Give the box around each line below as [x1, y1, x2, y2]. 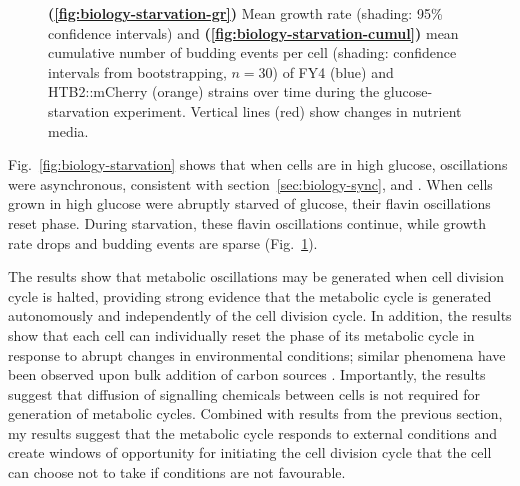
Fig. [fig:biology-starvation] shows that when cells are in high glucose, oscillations [8, 154, 508, 175]
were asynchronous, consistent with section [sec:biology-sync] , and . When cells [8, 173, 493, 194]
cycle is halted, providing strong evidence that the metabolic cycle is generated [8, 285, 492, 306]
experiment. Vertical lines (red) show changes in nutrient [113, 100, 462, 121]
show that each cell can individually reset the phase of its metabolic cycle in [8, 324, 475, 345]
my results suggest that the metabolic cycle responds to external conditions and [8, 422, 498, 443]
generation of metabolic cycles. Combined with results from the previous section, [8, 403, 503, 424]
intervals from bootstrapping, [48, 61, 227, 82]
